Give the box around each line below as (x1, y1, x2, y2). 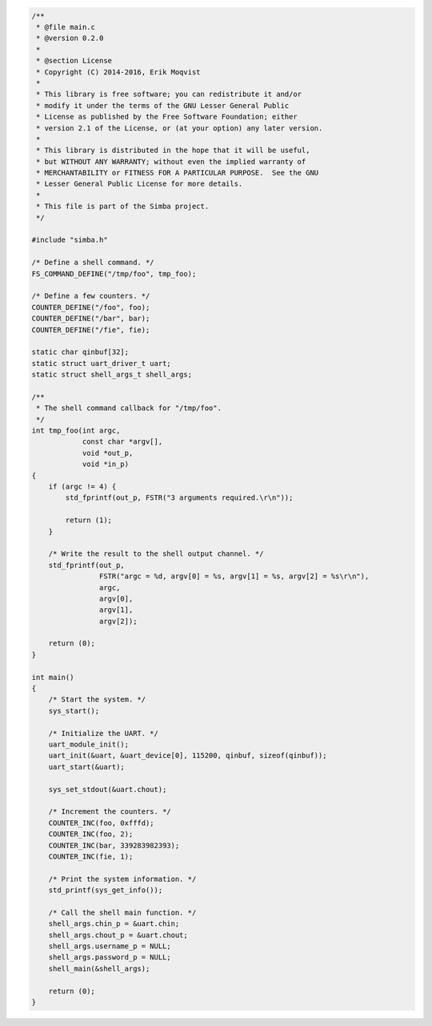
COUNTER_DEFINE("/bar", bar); (31, 314, 150, 324)
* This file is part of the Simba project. (36, 202, 210, 211)
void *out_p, (82, 449, 134, 457)
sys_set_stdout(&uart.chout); (48, 785, 167, 794)
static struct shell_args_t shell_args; (31, 370, 192, 380)
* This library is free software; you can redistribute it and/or (36, 90, 302, 99)
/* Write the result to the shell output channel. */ (48, 549, 264, 558)
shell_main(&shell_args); (48, 964, 150, 973)
